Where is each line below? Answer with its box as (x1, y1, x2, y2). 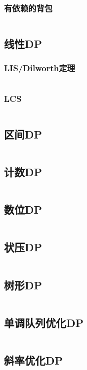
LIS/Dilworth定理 (4, 61, 75, 74)
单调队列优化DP (4, 315, 84, 330)
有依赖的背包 (4, 1, 53, 14)
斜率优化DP (4, 353, 63, 368)
